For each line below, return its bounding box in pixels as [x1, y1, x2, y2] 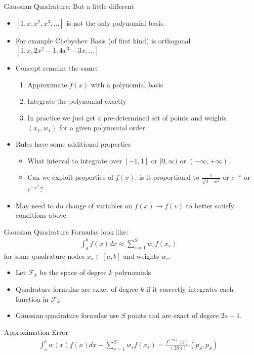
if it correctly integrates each [146, 283, 233, 294]
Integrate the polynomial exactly [27, 96, 127, 106]
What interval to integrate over [27, 155, 122, 165]
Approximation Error [4, 326, 68, 337]
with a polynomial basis [91, 79, 163, 89]
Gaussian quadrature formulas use [15, 310, 119, 320]
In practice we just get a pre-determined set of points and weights [27, 112, 227, 122]
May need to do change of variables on [15, 200, 132, 210]
